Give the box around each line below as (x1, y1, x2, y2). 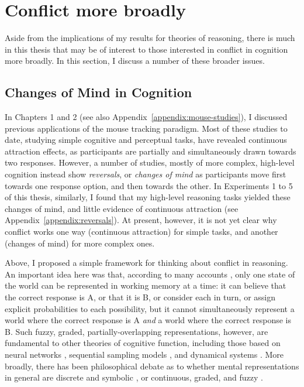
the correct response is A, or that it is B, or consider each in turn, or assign (5, 291, 276, 303)
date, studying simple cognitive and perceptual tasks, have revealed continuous (5, 133, 287, 146)
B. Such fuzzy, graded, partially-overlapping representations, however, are (5, 325, 268, 337)
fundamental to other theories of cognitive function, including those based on (5, 337, 281, 349)
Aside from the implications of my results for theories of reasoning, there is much (5, 32, 295, 44)
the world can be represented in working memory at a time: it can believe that (5, 279, 286, 292)
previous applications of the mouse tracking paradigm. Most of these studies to (5, 122, 288, 134)
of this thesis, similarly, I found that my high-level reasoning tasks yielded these (5, 191, 291, 203)
